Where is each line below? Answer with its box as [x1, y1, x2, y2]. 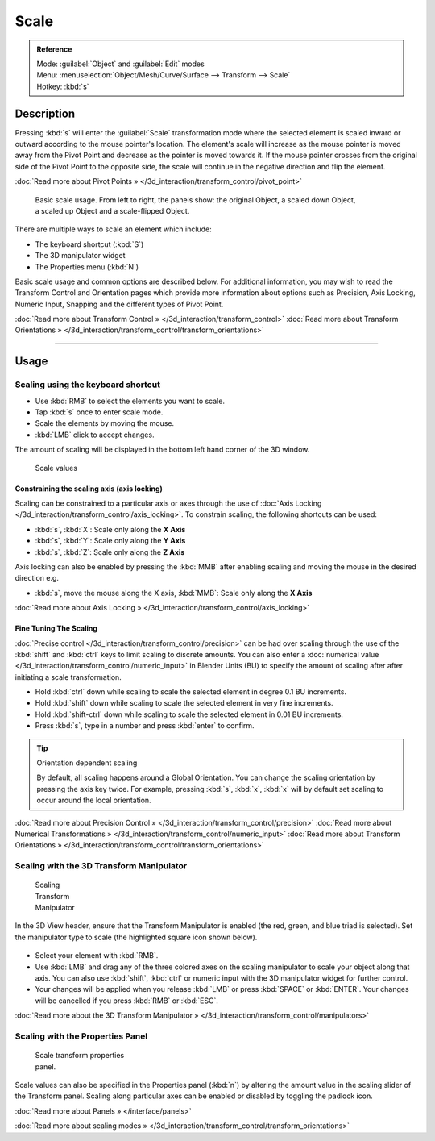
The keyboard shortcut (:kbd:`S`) [35, 239, 144, 249]
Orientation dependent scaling [36, 758, 138, 768]
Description [14, 106, 76, 120]
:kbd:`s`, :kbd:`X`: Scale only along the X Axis [35, 524, 186, 534]
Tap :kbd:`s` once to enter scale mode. [35, 407, 164, 417]
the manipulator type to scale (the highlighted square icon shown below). [14, 932, 258, 942]
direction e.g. [14, 573, 60, 583]
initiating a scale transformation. [14, 672, 122, 681]
